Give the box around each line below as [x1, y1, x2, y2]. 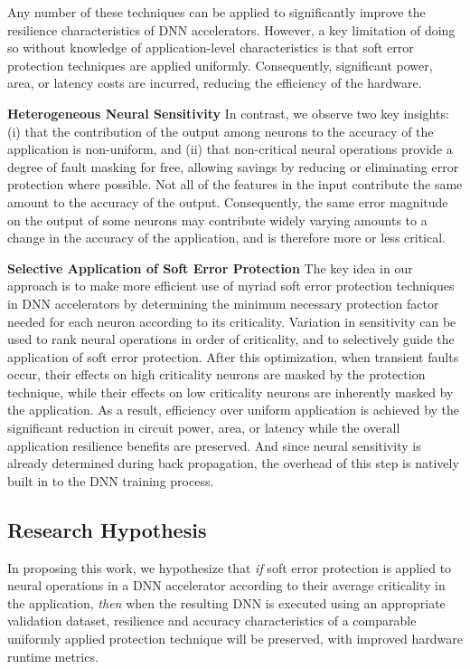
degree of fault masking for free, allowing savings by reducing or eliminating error [7, 157, 459, 176]
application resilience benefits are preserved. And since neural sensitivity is [7, 435, 421, 454]
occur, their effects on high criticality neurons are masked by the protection [7, 365, 426, 384]
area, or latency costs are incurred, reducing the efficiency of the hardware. [7, 73, 422, 92]
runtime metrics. [7, 646, 99, 665]
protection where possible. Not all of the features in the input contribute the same [7, 175, 463, 194]
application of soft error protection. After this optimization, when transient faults [7, 347, 459, 366]
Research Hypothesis [7, 515, 207, 543]
